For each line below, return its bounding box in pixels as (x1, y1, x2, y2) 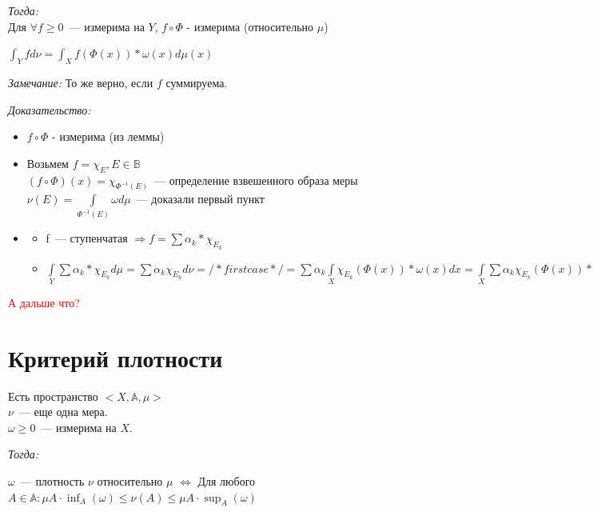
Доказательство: (8, 101, 91, 118)
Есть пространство (8, 387, 98, 404)
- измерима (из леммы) (52, 128, 165, 145)
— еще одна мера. (18, 403, 108, 420)
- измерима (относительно (186, 18, 314, 34)
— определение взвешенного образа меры (154, 171, 358, 188)
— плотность (20, 473, 85, 489)
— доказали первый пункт (136, 190, 265, 207)
